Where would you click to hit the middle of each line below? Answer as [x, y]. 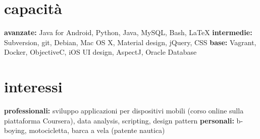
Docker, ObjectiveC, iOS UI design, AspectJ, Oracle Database [100, 52]
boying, [15, 130]
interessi [33, 87]
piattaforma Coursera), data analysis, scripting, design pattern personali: [119, 120]
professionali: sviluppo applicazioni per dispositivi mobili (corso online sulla [124, 111]
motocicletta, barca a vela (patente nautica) [97, 130]
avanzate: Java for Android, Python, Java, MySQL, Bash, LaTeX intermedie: [128, 32]
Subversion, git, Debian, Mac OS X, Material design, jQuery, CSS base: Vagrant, [130, 42]
